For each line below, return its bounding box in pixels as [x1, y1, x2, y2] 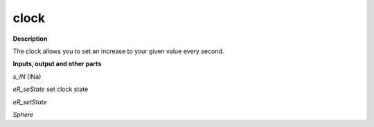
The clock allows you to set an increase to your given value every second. [12, 47, 224, 55]
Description [12, 35, 48, 43]
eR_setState [12, 97, 48, 106]
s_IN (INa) [12, 72, 42, 81]
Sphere [12, 110, 34, 119]
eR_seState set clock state [12, 85, 89, 93]
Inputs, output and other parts [12, 59, 102, 68]
